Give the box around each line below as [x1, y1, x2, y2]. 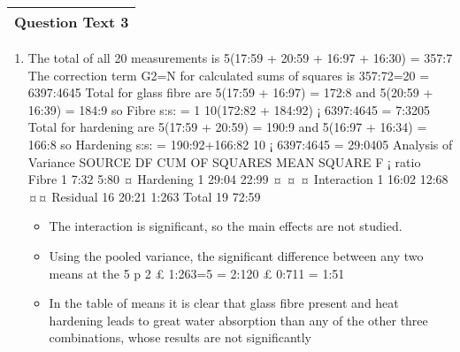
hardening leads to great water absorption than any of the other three [49, 310, 428, 329]
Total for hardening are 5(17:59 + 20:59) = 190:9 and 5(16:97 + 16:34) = [27, 118, 427, 136]
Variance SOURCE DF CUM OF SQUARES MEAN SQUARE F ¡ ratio [27, 152, 421, 171]
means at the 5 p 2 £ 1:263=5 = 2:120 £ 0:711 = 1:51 [49, 264, 345, 282]
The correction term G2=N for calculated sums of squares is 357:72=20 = [27, 65, 430, 84]
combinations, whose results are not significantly [49, 328, 312, 347]
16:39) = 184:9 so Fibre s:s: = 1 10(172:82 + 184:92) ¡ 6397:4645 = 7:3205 [27, 100, 431, 119]
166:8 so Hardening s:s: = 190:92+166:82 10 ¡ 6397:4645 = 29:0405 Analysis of [27, 134, 453, 153]
